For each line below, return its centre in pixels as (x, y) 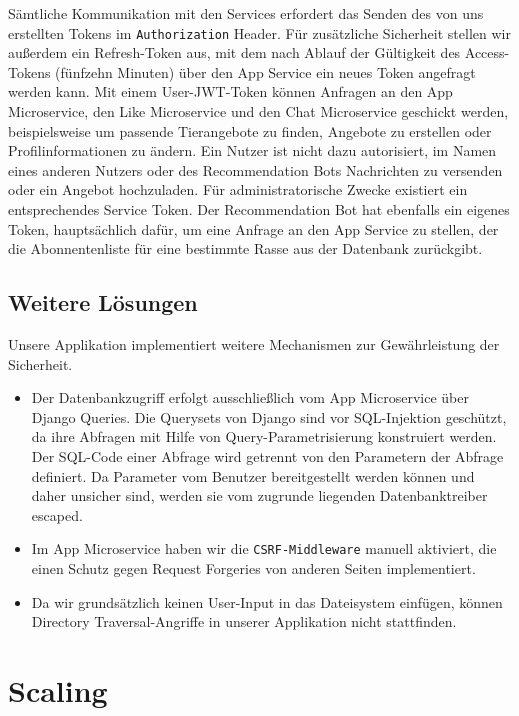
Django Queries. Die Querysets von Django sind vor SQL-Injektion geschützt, (269, 416)
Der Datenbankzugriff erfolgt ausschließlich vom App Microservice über (250, 397)
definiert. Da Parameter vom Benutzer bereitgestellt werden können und (253, 475)
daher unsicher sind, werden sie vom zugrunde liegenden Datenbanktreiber (259, 495)
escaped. (57, 514)
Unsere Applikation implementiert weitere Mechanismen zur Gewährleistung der (254, 343)
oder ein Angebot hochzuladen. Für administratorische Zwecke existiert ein (238, 189)
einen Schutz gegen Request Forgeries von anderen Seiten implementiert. (253, 567)
